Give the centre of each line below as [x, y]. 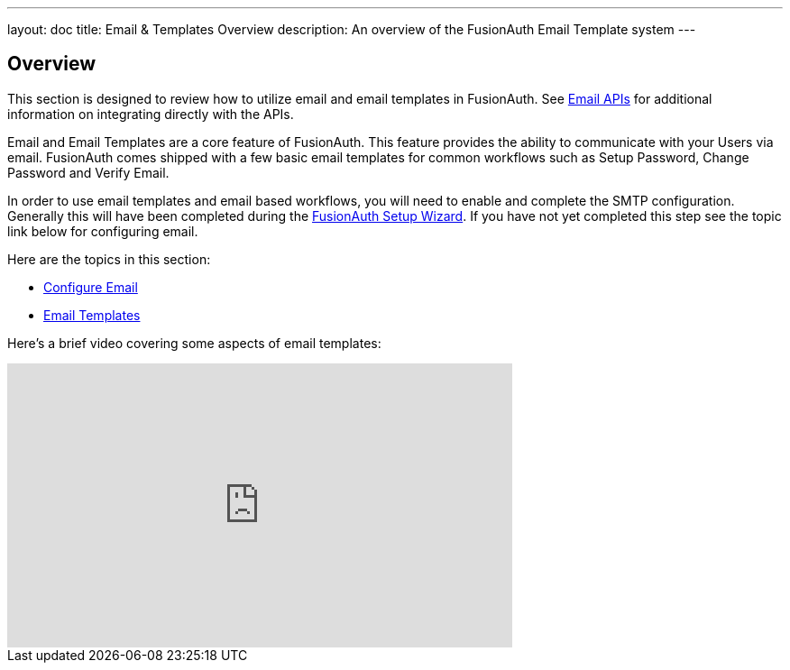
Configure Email [91, 287]
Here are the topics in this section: [109, 259]
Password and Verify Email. [88, 172]
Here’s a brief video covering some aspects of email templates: [194, 343]
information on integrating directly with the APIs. [151, 114]
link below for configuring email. [103, 231]
